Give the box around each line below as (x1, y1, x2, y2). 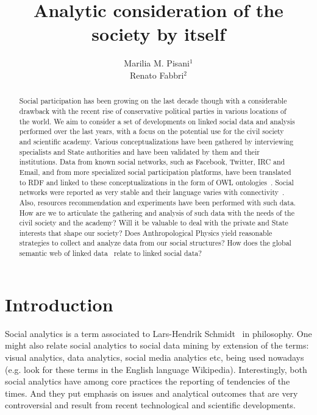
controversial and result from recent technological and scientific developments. (5, 399, 296, 411)
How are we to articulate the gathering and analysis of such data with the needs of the (19, 207, 294, 218)
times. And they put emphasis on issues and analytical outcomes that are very (5, 386, 298, 399)
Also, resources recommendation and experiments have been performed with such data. (19, 197, 296, 207)
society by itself (91, 21, 226, 46)
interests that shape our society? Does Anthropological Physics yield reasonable (19, 227, 272, 238)
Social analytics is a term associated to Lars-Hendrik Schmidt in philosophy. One (5, 327, 312, 339)
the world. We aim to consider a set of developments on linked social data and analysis (19, 116, 295, 126)
